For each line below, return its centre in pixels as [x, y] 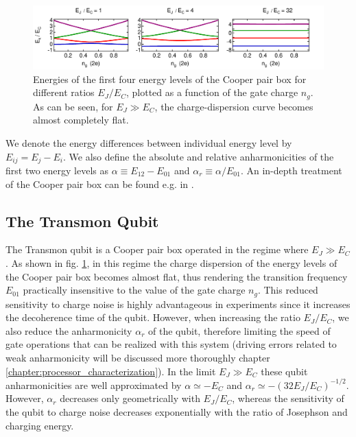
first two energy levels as [57, 170]
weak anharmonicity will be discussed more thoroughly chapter [138, 358]
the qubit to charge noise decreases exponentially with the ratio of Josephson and [177, 411]
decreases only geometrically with [130, 398]
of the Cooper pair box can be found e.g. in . [100, 184]
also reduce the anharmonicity [69, 330]
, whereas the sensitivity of [288, 398]
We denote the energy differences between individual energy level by [149, 142]
